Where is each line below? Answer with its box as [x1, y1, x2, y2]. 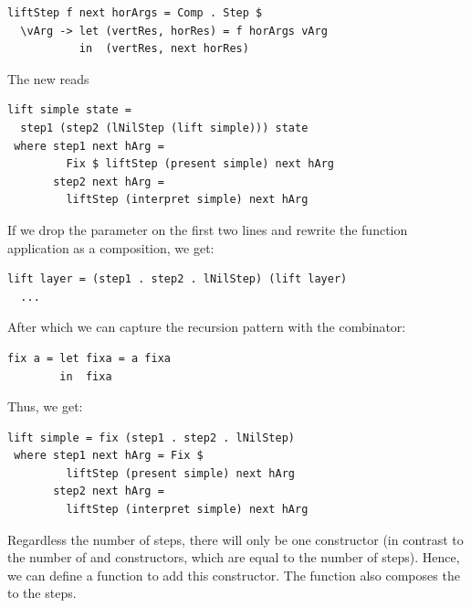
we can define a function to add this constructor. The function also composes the [7, 565, 460, 584]
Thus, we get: [7, 397, 83, 416]
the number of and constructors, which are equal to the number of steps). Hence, [7, 548, 460, 567]
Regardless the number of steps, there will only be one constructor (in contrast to [7, 529, 464, 549]
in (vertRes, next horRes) [78, 42, 249, 56]
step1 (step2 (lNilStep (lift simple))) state [20, 121, 309, 134]
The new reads [7, 69, 89, 88]
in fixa [59, 369, 112, 383]
